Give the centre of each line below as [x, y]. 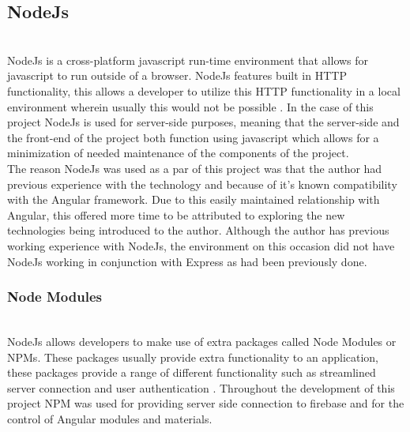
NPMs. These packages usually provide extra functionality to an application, [193, 357]
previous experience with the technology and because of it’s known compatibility [202, 184]
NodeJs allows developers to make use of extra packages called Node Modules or [202, 341]
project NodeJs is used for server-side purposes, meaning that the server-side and [203, 122]
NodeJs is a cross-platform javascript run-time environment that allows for [188, 60]
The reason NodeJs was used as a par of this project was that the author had [195, 168]
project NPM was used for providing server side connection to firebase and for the [206, 403]
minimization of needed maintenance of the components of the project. [178, 153]
